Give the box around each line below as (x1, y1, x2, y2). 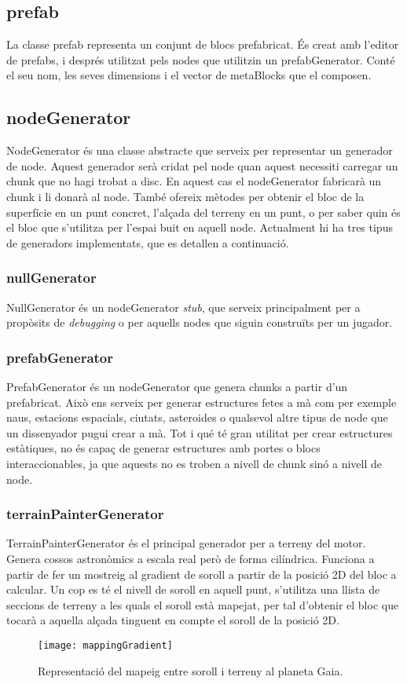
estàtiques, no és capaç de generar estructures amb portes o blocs (6, 440, 321, 456)
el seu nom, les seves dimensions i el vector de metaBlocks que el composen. (6, 67, 372, 83)
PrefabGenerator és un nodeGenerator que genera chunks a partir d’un (6, 378, 348, 394)
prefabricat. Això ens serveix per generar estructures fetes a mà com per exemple (6, 393, 397, 410)
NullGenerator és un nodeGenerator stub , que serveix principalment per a (6, 298, 361, 315)
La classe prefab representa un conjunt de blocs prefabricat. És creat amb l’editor (6, 36, 399, 53)
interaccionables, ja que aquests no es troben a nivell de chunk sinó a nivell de (6, 455, 383, 471)
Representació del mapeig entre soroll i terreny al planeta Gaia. (38, 662, 343, 679)
